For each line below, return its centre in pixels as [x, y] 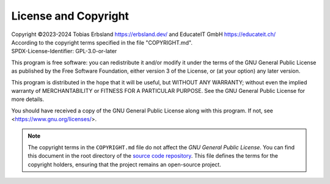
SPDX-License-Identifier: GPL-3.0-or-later [64, 51]
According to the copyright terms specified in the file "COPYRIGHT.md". [102, 42]
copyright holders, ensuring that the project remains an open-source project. [124, 164]
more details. [28, 99]
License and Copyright [70, 16]
